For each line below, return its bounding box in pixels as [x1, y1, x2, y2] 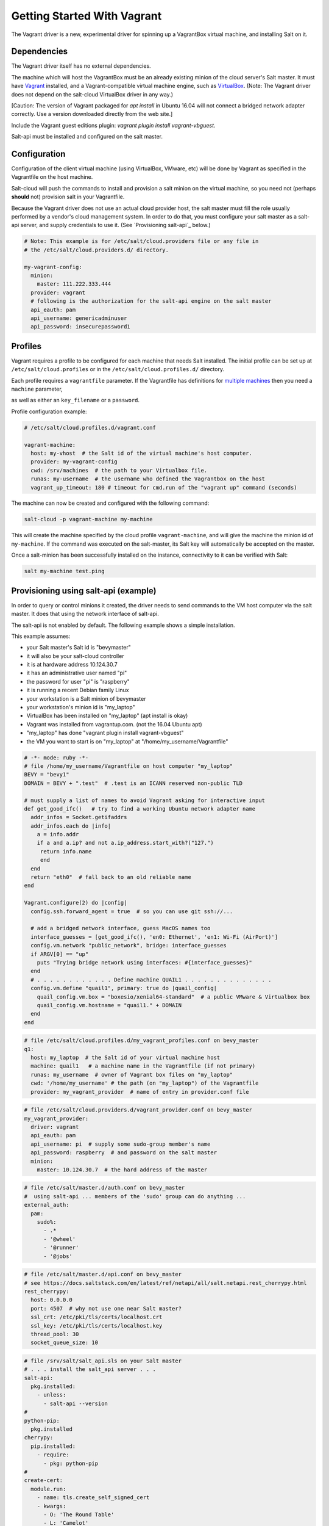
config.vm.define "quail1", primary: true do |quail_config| [30, 985, 218, 992]
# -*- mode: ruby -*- [24, 754, 89, 761]
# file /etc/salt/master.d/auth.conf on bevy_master [24, 1184, 185, 1192]
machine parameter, [11, 385, 63, 392]
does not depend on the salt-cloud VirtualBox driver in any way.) [11, 90, 174, 98]
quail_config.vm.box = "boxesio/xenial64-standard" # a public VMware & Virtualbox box [37, 993, 310, 1000]
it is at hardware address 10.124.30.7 [26, 661, 118, 668]
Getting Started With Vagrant [11, 9, 162, 23]
